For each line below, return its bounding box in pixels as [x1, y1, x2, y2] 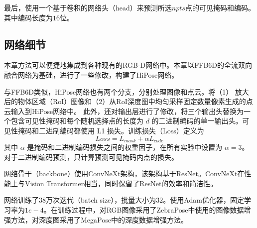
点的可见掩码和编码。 [185, 2, 255, 12]
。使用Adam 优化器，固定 [163, 195, 244, 205]
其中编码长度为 [4, 12, 53, 22]
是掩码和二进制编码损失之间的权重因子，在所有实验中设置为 [27, 142, 223, 152]
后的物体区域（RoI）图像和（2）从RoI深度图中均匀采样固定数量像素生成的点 [4, 96, 253, 107]
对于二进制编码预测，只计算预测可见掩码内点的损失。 [4, 151, 178, 162]
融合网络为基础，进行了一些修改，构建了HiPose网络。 [4, 69, 179, 80]
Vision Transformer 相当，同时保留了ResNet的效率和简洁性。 [24, 178, 218, 188]
